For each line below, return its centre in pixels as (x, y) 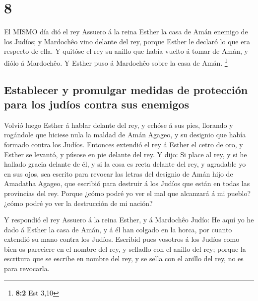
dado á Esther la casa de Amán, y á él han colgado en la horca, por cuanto (118, 229)
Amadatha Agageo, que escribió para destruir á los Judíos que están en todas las (127, 183)
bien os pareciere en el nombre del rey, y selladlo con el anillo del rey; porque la (125, 249)
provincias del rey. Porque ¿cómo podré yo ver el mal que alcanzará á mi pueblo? (128, 193)
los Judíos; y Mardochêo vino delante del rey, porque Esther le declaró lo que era (127, 41)
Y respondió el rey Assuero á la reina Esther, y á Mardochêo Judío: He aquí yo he (129, 220)
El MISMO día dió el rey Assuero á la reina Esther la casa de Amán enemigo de (126, 32)
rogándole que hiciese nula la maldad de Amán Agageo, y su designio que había (125, 135)
